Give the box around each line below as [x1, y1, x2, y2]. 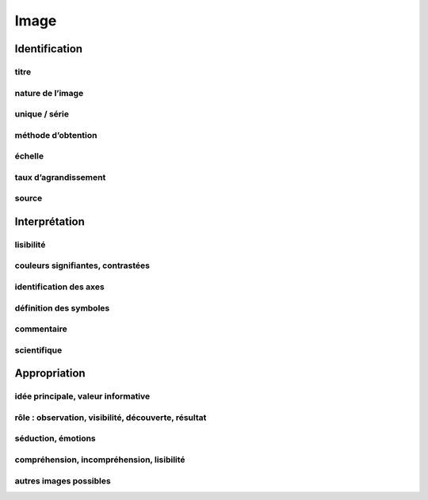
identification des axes [14, 281, 105, 292]
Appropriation [14, 367, 86, 380]
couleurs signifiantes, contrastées [14, 260, 151, 271]
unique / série [14, 109, 69, 120]
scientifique [14, 345, 63, 356]
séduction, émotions [14, 433, 97, 444]
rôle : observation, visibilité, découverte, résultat [14, 412, 207, 423]
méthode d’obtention [14, 129, 97, 140]
